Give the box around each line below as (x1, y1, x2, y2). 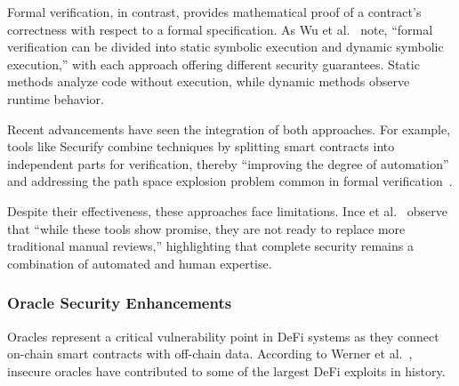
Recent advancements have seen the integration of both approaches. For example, (7, 119, 451, 138)
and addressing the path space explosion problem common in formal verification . (7, 172, 453, 190)
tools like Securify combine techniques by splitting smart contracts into (7, 137, 395, 156)
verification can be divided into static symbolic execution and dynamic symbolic (7, 37, 444, 56)
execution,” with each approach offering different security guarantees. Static (7, 54, 420, 73)
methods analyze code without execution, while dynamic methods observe (7, 72, 410, 91)
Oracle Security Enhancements (7, 292, 232, 314)
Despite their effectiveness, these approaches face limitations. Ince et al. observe (7, 201, 448, 220)
